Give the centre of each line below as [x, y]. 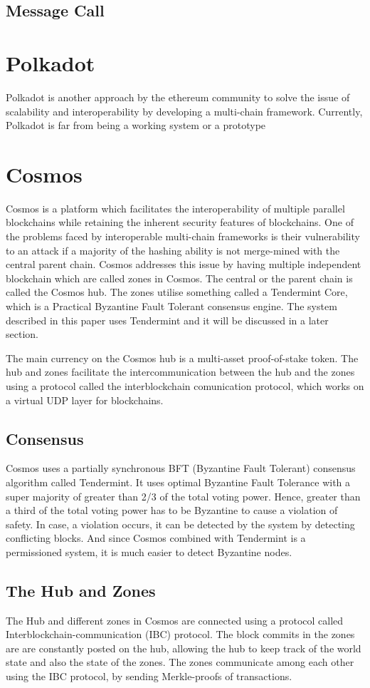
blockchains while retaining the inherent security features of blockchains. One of [180, 222]
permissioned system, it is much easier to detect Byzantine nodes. [149, 551]
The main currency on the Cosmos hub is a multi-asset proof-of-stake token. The [182, 358]
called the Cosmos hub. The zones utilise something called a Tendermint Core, [177, 292]
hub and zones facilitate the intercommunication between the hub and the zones [180, 372]
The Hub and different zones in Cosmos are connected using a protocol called [175, 620]
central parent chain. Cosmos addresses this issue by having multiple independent [184, 264]
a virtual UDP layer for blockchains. [85, 400]
